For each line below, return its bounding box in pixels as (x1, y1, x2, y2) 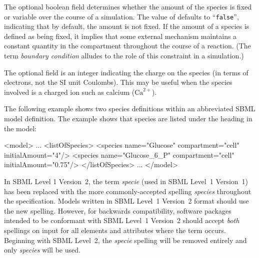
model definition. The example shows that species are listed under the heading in (4, 113, 252, 123)
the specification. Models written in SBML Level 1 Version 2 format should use (4, 196, 249, 206)
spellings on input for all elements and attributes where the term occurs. (4, 225, 226, 235)
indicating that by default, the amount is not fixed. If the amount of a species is (4, 21, 249, 31)
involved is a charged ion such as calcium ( (4, 86, 135, 97)
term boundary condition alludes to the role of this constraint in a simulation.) (4, 50, 244, 61)
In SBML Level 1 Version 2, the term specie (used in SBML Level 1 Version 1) (4, 176, 248, 186)
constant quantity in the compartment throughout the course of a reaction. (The (4, 40, 251, 51)
